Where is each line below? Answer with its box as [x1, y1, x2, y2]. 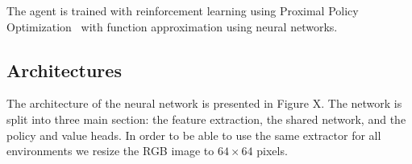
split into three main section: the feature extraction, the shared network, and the [6, 110, 406, 127]
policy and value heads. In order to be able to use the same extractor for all [6, 126, 381, 143]
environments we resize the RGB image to [6, 142, 214, 159]
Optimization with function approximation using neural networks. [6, 18, 338, 35]
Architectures [6, 57, 122, 82]
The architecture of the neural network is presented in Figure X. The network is [6, 95, 402, 112]
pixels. [256, 142, 288, 159]
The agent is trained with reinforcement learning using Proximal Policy [6, 2, 359, 18]
